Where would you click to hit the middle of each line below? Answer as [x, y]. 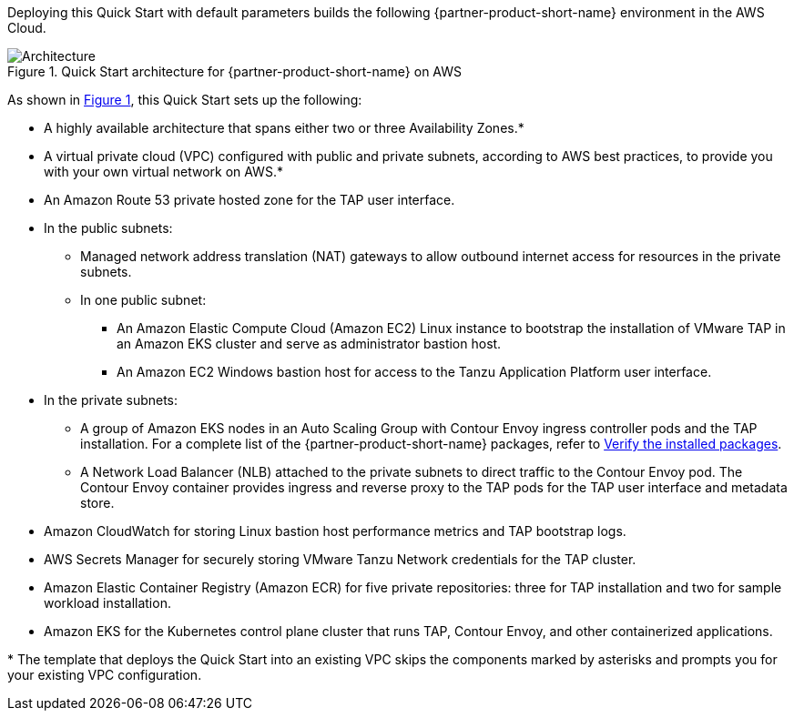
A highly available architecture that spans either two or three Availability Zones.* [284, 128]
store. [97, 503]
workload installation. [107, 603]
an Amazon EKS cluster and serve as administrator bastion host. [309, 344]
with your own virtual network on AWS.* [163, 172]
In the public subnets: [108, 228]
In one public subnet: [143, 300]
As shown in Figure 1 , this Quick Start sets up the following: [185, 100]
